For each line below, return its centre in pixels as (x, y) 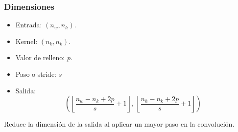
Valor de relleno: (40, 57)
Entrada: (29, 25)
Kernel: (26, 41)
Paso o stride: (36, 74)
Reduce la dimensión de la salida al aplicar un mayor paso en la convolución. (119, 124)
